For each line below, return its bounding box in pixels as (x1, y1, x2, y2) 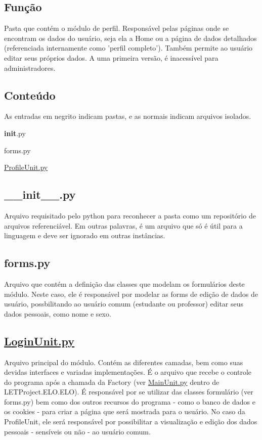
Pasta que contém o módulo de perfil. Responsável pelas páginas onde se (4, 23, 229, 33)
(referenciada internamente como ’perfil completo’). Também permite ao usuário (4, 42, 253, 53)
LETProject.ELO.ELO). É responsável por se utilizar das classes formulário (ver (4, 386, 253, 397)
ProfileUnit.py (4, 162, 48, 172)
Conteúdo (4, 87, 56, 103)
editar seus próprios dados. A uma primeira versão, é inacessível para (4, 52, 219, 63)
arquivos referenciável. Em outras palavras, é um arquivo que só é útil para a (4, 220, 243, 231)
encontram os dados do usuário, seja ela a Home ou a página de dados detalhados (4, 32, 257, 43)
